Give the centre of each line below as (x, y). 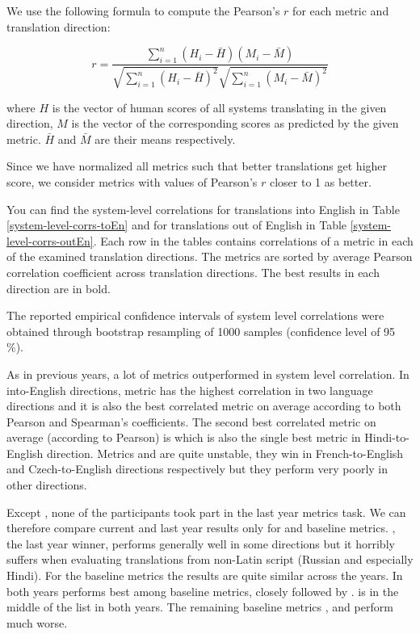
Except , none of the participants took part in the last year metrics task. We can (206, 512)
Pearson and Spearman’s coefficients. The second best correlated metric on (191, 421)
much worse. (37, 622)
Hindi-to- (387, 437)
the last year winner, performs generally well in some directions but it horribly (201, 543)
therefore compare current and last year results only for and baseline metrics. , (201, 528)
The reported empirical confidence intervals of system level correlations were (195, 315)
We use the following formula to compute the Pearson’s (143, 10)
